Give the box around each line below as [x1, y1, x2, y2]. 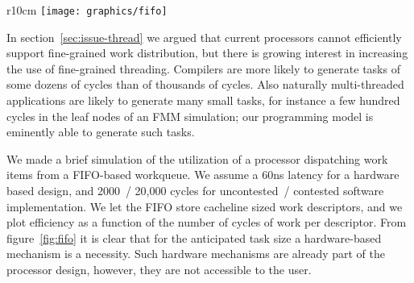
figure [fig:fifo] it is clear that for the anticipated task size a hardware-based [6, 229, 382, 246]
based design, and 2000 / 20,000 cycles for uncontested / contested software [6, 182, 384, 198]
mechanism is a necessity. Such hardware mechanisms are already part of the [6, 245, 385, 262]
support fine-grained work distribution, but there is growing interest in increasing [6, 44, 408, 61]
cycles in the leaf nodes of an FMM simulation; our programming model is [6, 107, 374, 124]
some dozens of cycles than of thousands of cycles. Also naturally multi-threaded [6, 76, 404, 93]
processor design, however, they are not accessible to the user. [6, 260, 312, 277]
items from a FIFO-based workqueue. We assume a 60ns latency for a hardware [6, 166, 400, 183]
